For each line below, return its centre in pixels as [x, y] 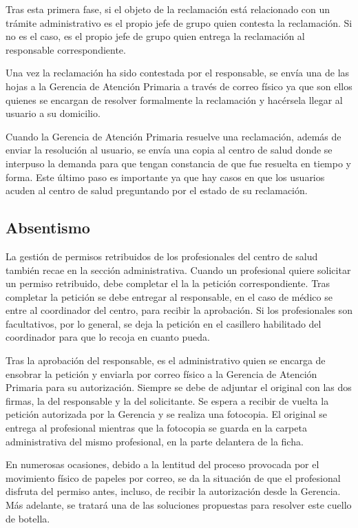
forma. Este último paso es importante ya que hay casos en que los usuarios [165, 177]
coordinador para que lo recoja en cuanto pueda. [108, 337]
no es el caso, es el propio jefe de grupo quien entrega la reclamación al [155, 36]
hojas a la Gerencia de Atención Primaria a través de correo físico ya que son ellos [179, 86]
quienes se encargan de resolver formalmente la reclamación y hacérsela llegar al [174, 99]
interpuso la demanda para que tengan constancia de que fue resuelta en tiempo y [179, 163]
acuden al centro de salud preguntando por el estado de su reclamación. [157, 190]
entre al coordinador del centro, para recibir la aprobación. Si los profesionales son [179, 310]
